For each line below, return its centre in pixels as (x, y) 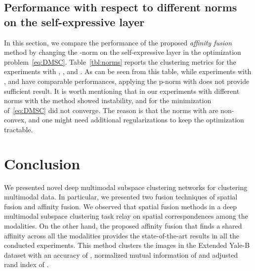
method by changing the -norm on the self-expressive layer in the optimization (123, 52)
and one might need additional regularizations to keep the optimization (136, 120)
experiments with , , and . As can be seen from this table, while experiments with (128, 71)
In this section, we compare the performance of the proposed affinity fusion (118, 42)
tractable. (19, 129)
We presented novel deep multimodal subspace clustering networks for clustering (126, 187)
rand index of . (26, 264)
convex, (15, 120)
